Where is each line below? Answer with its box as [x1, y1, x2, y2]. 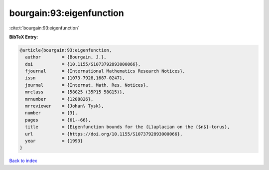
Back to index [9, 158, 37, 164]
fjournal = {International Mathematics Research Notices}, [25, 68, 185, 74]
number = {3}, [25, 110, 78, 116]
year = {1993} [25, 138, 83, 144]
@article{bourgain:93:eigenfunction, [19, 47, 112, 53]
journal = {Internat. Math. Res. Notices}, [25, 82, 149, 88]
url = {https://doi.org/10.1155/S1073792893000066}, [25, 131, 183, 137]
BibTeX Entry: [9, 34, 38, 40]
